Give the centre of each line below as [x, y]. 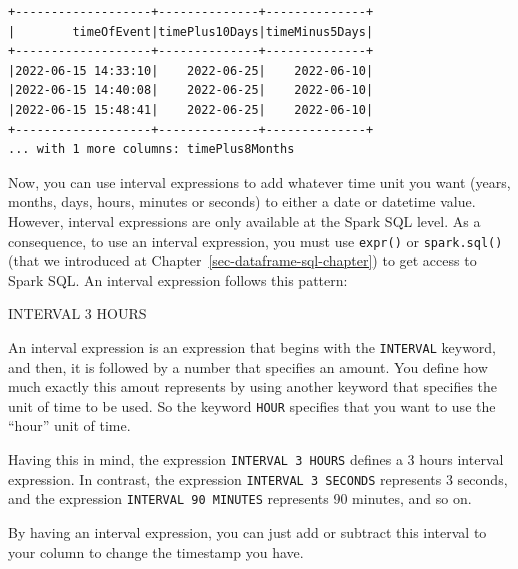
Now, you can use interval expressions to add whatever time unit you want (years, [259, 181]
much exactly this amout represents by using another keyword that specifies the [253, 386]
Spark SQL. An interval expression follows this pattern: [178, 279]
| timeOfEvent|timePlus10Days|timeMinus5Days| [191, 31]
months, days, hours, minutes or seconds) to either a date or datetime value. [242, 201]
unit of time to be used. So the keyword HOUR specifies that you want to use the [252, 405]
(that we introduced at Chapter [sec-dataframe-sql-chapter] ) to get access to [242, 260]
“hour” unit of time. [69, 425]
